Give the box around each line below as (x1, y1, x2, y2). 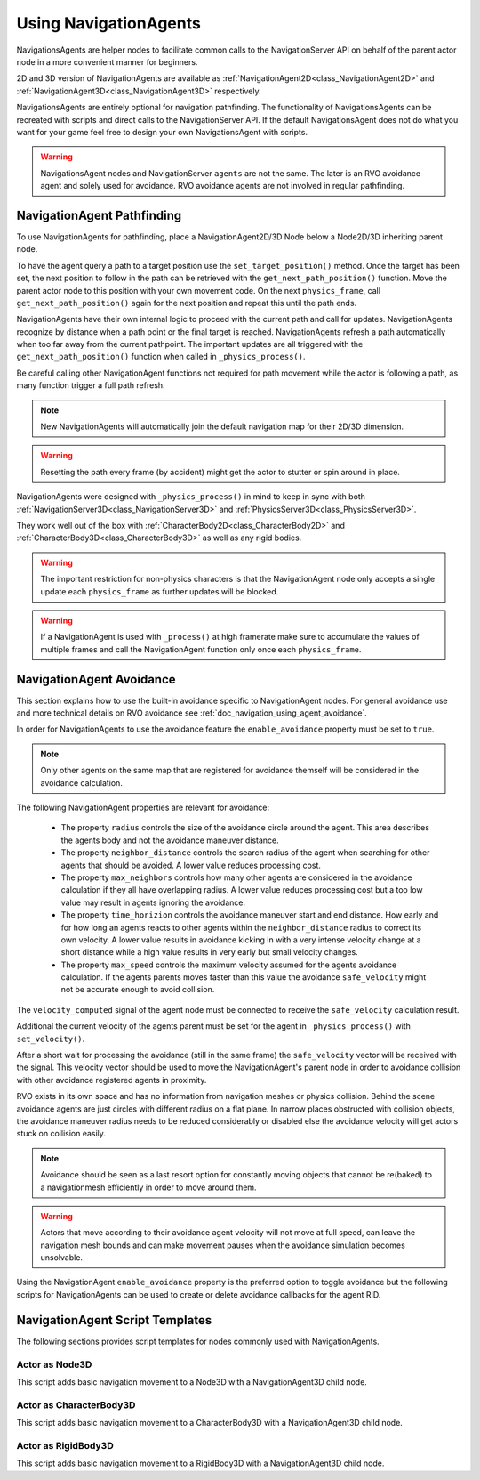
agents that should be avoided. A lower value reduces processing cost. (60, 860, 322, 870)
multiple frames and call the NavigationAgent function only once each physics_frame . (40, 643, 362, 654)
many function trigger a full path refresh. (16, 380, 165, 391)
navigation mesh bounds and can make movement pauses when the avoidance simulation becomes (40, 1240, 406, 1250)
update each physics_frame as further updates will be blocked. (40, 586, 279, 596)
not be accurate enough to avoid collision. (60, 984, 215, 995)
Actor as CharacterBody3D (16, 1398, 136, 1411)
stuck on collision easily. (16, 1128, 107, 1139)
